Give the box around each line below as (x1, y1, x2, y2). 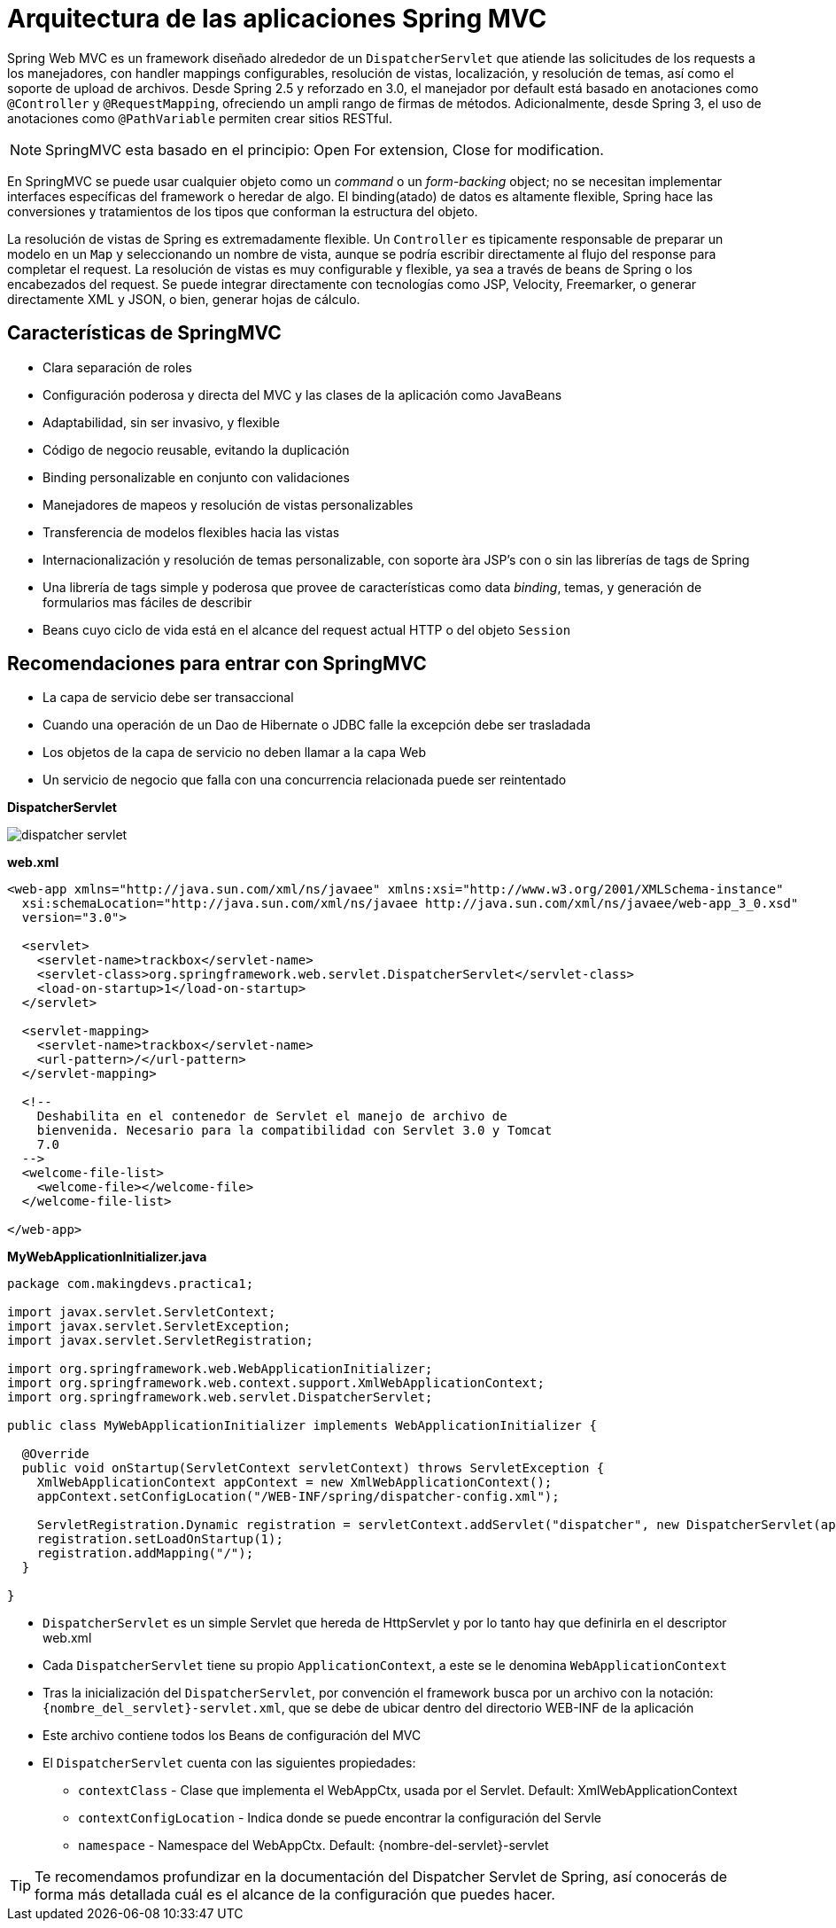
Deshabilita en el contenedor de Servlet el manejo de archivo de (36, 1109, 507, 1124)
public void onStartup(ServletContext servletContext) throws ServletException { (21, 1461, 605, 1476)
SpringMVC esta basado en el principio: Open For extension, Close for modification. (45, 140, 604, 159)
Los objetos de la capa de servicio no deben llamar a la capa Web (43, 745, 426, 761)
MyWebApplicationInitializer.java (7, 1249, 207, 1265)
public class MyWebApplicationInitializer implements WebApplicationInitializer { (7, 1418, 597, 1433)
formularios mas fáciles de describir (43, 594, 252, 610)
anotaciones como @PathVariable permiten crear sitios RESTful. (7, 110, 392, 126)
